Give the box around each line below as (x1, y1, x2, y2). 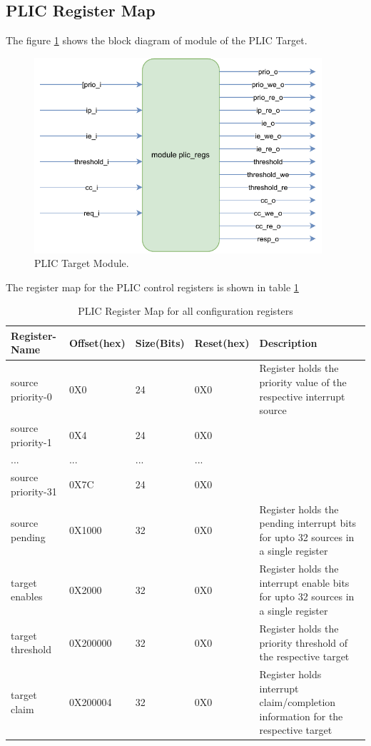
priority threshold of (259, 635, 348, 650)
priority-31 (11, 483, 57, 498)
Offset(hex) (68, 335, 126, 350)
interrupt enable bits (259, 575, 350, 590)
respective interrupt (259, 388, 345, 403)
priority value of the (259, 374, 347, 389)
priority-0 (11, 388, 52, 403)
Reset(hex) (194, 335, 250, 350)
